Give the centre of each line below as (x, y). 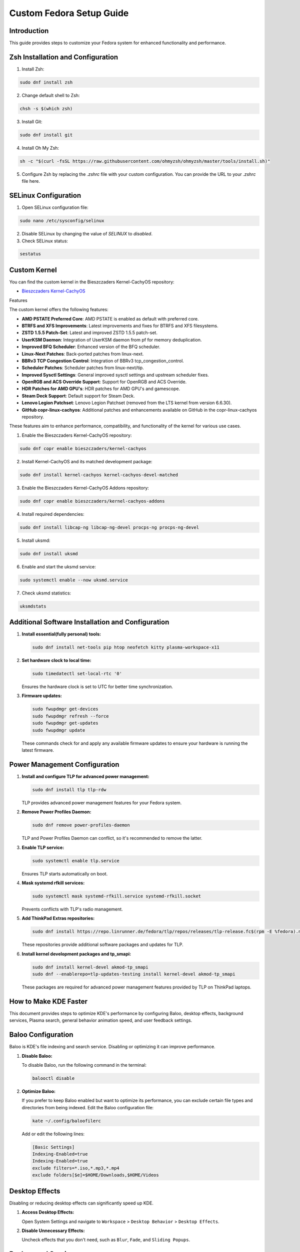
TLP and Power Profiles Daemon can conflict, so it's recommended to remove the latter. (112, 838)
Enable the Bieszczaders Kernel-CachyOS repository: (77, 435)
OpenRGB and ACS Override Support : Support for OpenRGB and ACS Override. (104, 382)
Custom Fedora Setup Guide (69, 13)
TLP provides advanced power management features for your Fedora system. (102, 803)
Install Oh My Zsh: (40, 148)
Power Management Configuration (64, 764)
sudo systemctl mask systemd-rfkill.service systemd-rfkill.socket (117, 896)
